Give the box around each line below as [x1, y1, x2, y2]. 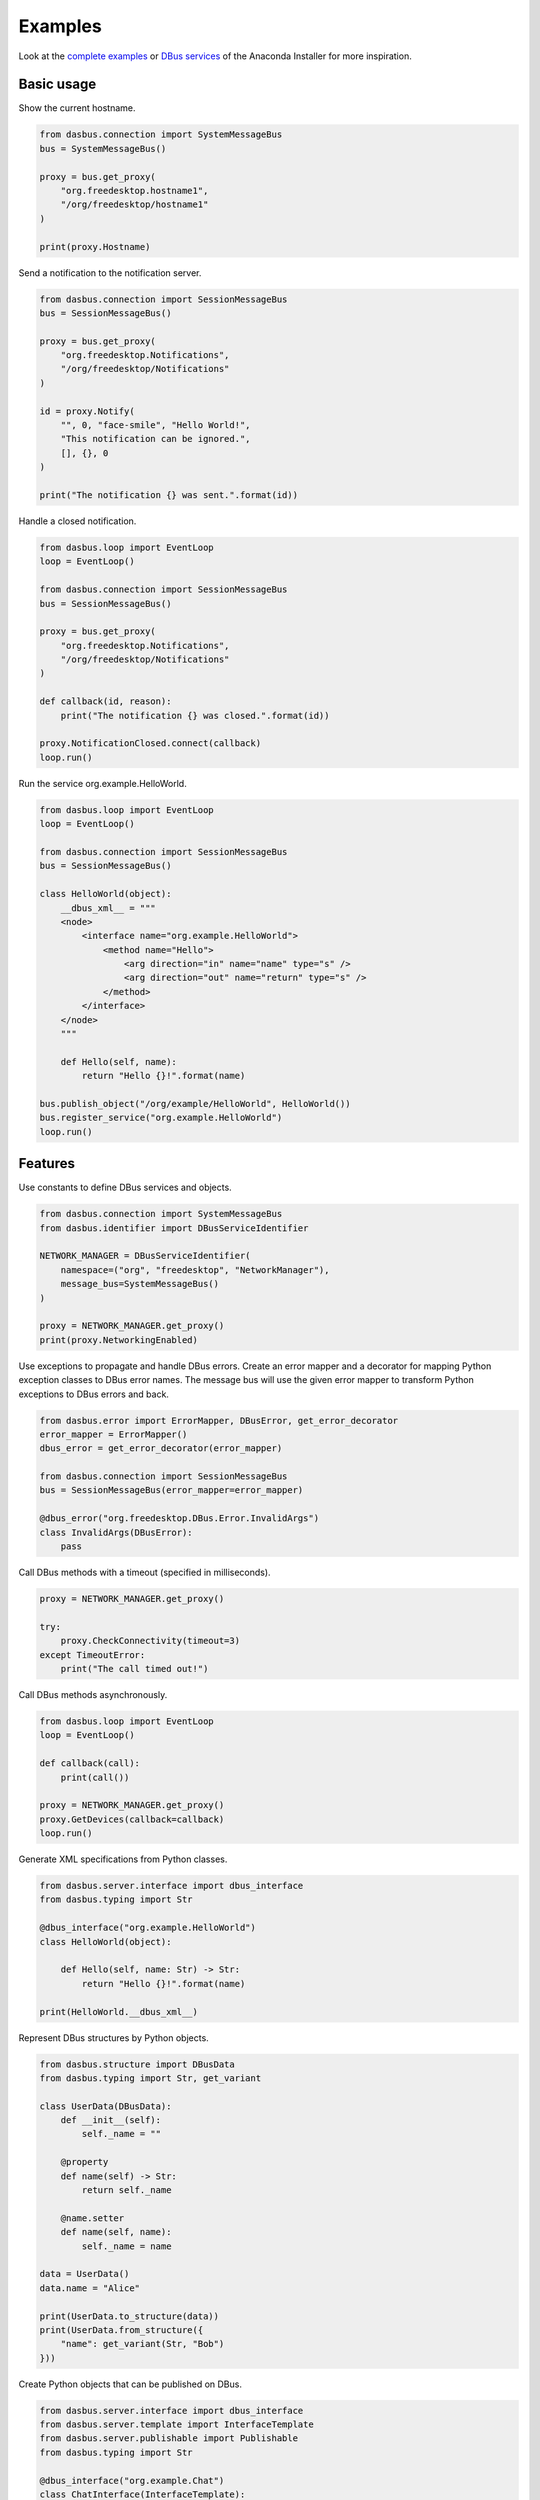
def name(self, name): [60, 2226, 172, 2238]
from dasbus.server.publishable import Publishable [39, 2433, 299, 2444]
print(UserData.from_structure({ [39, 2324, 204, 2335]
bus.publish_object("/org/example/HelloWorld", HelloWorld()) [39, 1098, 351, 1109]
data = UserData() [39, 2268, 130, 2280]
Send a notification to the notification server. [18, 266, 202, 279]
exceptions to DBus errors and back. [18, 1388, 170, 1400]
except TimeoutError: [39, 1649, 146, 1660]
